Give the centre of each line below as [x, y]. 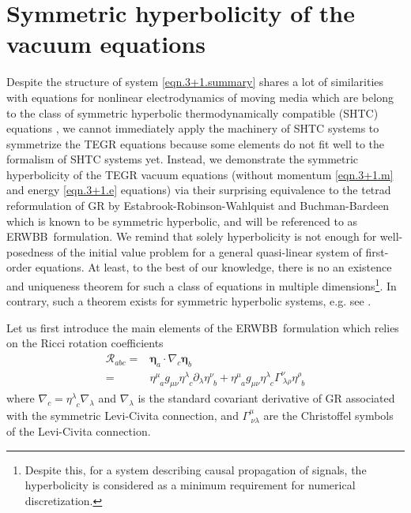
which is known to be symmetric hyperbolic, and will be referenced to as [182, 221]
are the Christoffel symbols [328, 415]
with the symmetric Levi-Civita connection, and [123, 415]
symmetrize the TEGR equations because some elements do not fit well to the [195, 143]
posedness [30, 251]
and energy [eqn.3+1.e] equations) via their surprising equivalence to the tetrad [199, 190]
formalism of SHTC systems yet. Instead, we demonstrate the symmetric [183, 159]
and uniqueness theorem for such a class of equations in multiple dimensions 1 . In [202, 285]
